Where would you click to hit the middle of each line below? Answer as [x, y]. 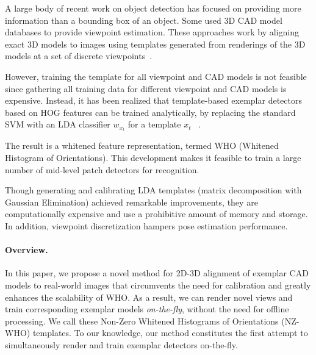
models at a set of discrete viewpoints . [79, 56]
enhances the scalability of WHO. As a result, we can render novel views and [149, 297]
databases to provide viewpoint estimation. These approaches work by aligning [152, 32]
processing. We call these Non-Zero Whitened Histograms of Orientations [142, 321]
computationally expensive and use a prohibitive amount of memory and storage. [156, 214]
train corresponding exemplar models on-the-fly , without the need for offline [147, 309]
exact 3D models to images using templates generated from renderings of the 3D [155, 44]
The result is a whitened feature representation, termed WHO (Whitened [142, 145]
